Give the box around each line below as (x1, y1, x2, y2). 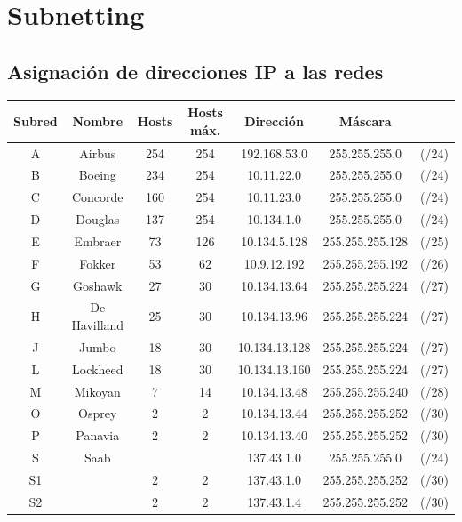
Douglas (76, 210, 120, 229)
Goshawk (73, 276, 123, 294)
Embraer (74, 231, 122, 250)
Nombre (72, 111, 123, 130)
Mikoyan (74, 381, 121, 400)
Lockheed (72, 359, 123, 378)
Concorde (71, 188, 123, 206)
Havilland (71, 316, 124, 334)
